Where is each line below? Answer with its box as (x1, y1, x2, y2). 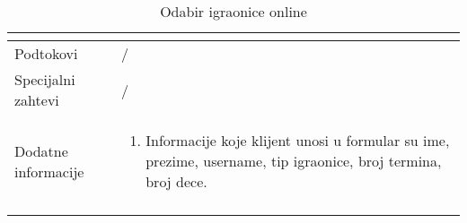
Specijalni (14, 69, 75, 90)
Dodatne (14, 140, 68, 161)
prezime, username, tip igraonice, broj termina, (145, 150, 442, 171)
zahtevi (14, 90, 59, 110)
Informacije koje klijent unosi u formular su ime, (145, 130, 450, 150)
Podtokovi (14, 43, 78, 64)
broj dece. (145, 171, 207, 192)
